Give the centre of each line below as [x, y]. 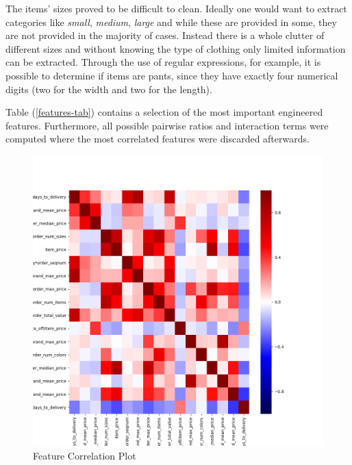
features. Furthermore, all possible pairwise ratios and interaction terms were [167, 125]
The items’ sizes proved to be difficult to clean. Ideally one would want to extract [176, 8]
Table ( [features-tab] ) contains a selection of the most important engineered [164, 112]
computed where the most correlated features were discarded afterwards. [158, 139]
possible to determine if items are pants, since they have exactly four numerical [172, 75]
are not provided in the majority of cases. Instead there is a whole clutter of [165, 35]
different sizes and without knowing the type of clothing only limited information [176, 48]
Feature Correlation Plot [85, 455]
